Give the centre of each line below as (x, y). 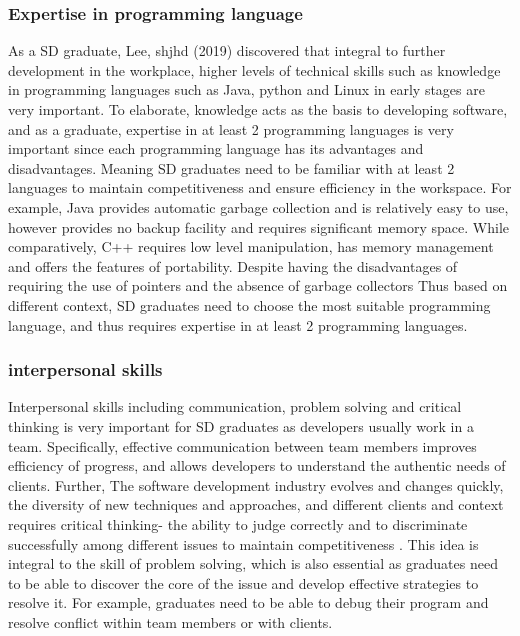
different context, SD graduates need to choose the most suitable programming (249, 304)
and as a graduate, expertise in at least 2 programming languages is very (231, 128)
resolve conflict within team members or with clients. (170, 621)
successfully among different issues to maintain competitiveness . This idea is (243, 543)
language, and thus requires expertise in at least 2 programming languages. (238, 324)
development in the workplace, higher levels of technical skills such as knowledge (254, 69)
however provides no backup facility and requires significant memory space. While (259, 226)
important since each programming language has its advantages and (216, 148)
